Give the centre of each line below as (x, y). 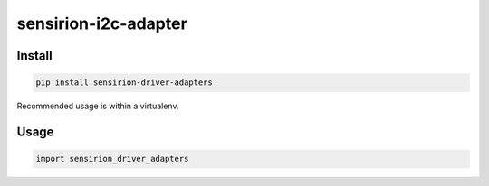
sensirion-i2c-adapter (102, 23)
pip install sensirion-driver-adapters (124, 83)
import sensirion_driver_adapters (112, 159)
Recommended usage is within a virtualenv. (98, 106)
